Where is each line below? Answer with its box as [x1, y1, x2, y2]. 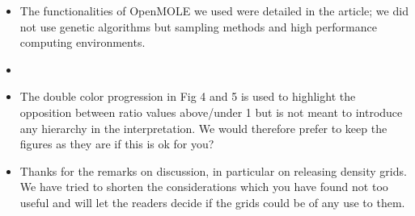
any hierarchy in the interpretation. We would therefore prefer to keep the [19, 119, 387, 136]
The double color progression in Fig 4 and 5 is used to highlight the [19, 88, 356, 105]
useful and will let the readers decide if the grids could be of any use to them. [19, 193, 405, 210]
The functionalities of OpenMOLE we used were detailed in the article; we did [19, 2, 409, 19]
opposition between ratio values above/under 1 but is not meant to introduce [19, 103, 403, 120]
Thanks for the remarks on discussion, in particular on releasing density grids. [19, 162, 407, 179]
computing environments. [19, 34, 146, 51]
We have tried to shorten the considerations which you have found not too [19, 178, 388, 195]
